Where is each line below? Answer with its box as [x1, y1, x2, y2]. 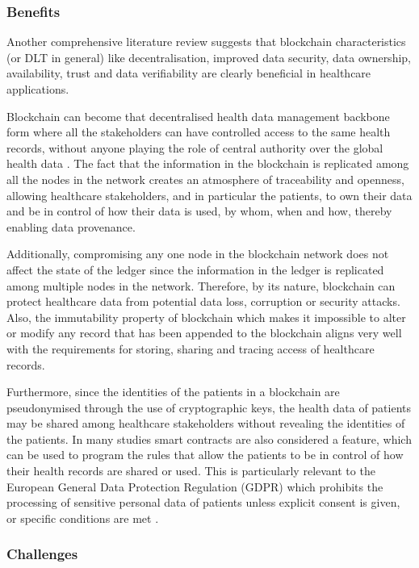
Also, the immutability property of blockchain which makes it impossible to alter [6, 308, 406, 325]
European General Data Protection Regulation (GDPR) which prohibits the [6, 478, 383, 495]
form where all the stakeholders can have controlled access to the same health [6, 123, 391, 140]
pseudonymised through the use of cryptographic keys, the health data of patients [6, 399, 412, 416]
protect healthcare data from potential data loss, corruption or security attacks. [6, 293, 400, 310]
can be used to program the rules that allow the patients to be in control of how [6, 446, 404, 463]
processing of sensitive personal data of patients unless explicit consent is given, [6, 494, 400, 511]
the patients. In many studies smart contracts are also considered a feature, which [6, 430, 412, 447]
